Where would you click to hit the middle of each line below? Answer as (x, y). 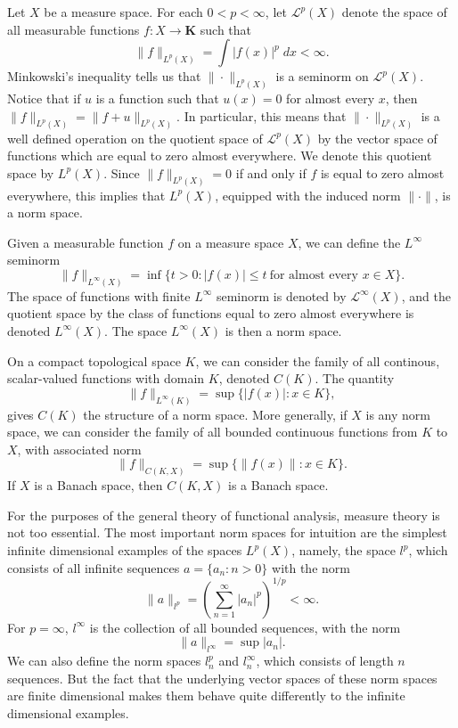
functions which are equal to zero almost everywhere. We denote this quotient (220, 155)
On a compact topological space (94, 360)
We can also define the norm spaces (104, 661)
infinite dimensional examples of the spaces (125, 550)
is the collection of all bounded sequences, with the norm (245, 627)
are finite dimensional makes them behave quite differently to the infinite (206, 695)
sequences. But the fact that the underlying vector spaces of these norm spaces (222, 678)
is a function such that (157, 98)
